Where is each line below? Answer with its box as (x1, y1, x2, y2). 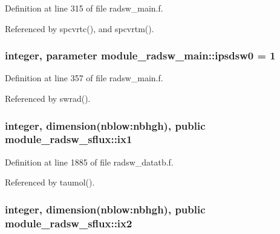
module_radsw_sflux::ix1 (5, 132, 132, 147)
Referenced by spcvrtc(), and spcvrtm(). (5, 22, 154, 35)
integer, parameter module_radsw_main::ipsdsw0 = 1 (5, 48, 276, 63)
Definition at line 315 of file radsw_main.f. (5, 2, 163, 14)
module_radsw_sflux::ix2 (5, 215, 132, 230)
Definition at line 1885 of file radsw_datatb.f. (5, 155, 174, 168)
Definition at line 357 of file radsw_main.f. (5, 72, 163, 84)
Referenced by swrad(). (5, 92, 91, 104)
